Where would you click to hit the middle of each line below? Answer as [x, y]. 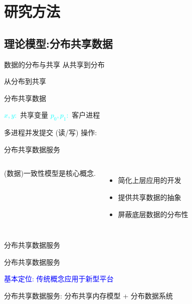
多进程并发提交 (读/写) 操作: [51, 132]
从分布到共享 [25, 81]
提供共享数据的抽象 [150, 197]
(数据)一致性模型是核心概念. [50, 173]
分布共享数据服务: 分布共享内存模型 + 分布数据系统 [88, 295]
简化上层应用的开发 [150, 180]
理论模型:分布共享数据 [58, 43]
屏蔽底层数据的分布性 [153, 214]
